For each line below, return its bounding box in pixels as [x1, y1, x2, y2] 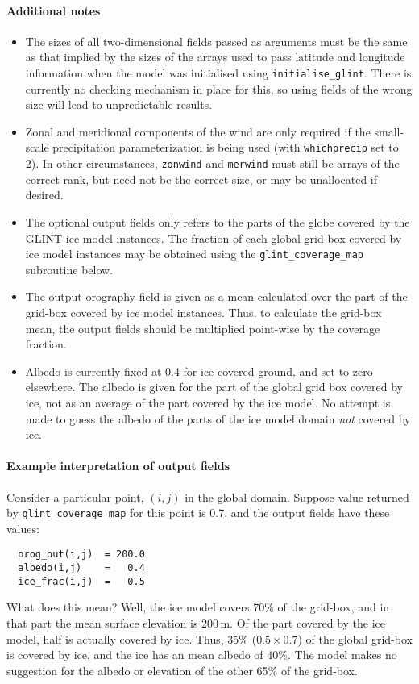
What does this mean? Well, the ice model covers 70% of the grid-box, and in [6, 598, 390, 615]
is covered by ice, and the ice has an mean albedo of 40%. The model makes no [6, 646, 397, 663]
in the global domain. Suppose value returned [185, 488, 409, 505]
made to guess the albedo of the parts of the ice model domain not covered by [25, 410, 411, 427]
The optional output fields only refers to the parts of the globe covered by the [25, 213, 410, 230]
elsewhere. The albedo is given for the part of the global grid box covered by [25, 378, 403, 395]
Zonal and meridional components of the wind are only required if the [25, 123, 371, 140]
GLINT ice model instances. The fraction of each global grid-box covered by [25, 229, 402, 246]
